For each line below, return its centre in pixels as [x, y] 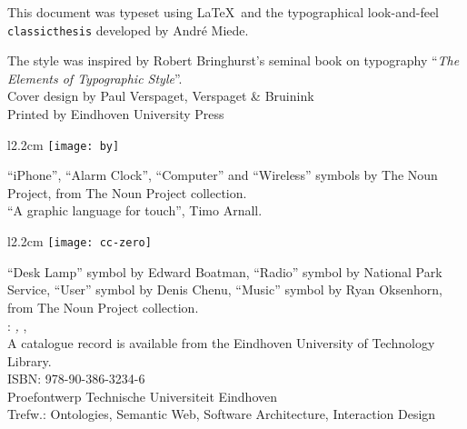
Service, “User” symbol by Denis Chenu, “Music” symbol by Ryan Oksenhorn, [225, 289]
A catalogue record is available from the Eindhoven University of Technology [221, 343]
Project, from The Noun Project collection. [127, 192]
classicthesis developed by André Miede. [128, 30]
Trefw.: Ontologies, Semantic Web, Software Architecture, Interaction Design [222, 414]
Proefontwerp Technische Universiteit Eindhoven [143, 396]
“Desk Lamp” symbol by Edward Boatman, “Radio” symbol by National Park [225, 271]
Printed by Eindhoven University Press [116, 114]
